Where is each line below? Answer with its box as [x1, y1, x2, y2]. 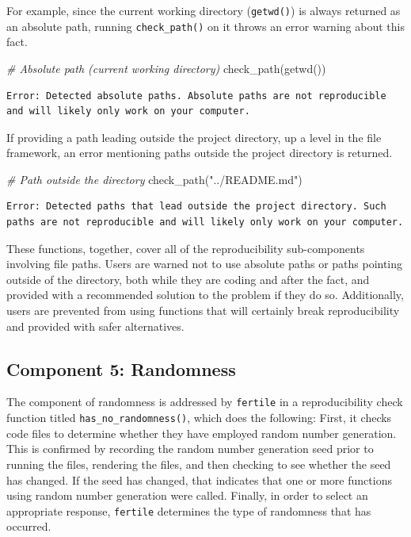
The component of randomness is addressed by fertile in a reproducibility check [6, 393, 403, 410]
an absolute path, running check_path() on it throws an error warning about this [6, 17, 405, 34]
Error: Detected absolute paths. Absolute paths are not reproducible [6, 90, 386, 102]
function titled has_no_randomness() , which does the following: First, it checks [6, 409, 392, 426]
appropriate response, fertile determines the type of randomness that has [6, 502, 371, 519]
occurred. [6, 518, 51, 535]
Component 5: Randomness [6, 356, 236, 381]
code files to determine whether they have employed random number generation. [6, 424, 397, 441]
